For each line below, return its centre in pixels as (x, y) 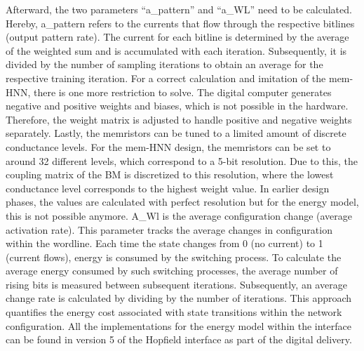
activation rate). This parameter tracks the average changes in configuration (169, 229)
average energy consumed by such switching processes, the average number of (172, 271)
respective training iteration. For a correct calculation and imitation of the (166, 78)
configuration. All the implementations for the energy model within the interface (178, 325)
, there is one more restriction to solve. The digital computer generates (180, 92)
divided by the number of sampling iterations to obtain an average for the (164, 64)
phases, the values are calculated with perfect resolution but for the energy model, (182, 202)
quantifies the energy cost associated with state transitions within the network (174, 312)
